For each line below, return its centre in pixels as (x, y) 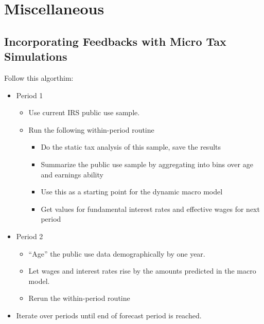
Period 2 (30, 236)
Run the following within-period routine (91, 129)
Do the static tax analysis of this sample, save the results (131, 147)
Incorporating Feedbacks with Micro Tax (115, 41)
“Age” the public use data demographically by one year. (117, 253)
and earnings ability (72, 174)
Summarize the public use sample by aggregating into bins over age (147, 164)
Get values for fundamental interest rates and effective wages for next (150, 209)
